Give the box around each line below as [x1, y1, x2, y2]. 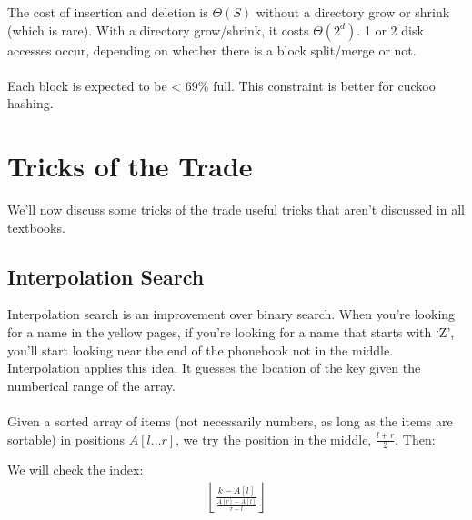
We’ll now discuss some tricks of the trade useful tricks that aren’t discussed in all [7, 200, 465, 219]
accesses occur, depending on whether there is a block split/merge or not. [7, 40, 417, 59]
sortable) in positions [7, 429, 126, 448]
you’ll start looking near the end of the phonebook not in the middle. [7, 340, 394, 359]
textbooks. [7, 217, 65, 236]
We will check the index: [7, 460, 144, 479]
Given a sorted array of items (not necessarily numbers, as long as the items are [7, 412, 453, 431]
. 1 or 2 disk [357, 20, 424, 39]
